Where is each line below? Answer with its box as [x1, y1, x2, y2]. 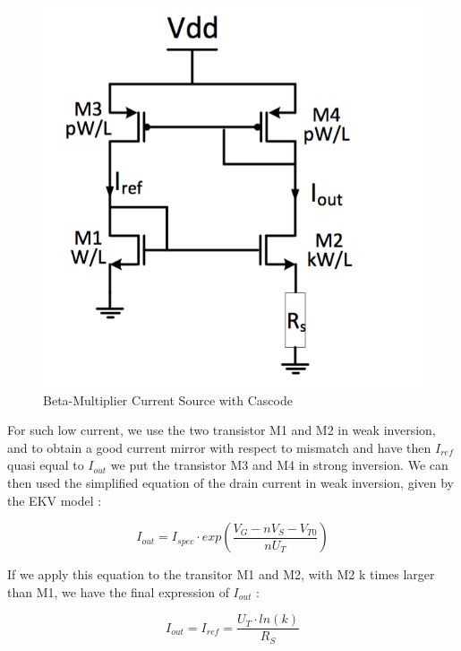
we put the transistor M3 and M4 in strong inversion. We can [110, 456, 448, 474]
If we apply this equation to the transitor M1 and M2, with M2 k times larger [7, 565, 435, 584]
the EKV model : [7, 490, 102, 509]
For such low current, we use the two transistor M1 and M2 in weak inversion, [7, 421, 436, 439]
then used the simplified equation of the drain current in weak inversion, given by [7, 473, 454, 491]
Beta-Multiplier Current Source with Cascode [43, 390, 293, 409]
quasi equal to [7, 456, 84, 474]
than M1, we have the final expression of [7, 582, 229, 601]
